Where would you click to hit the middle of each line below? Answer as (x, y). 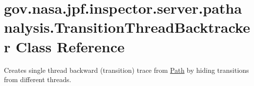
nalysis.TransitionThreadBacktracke (127, 27)
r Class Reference (64, 46)
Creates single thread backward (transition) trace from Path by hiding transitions (127, 70)
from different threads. (38, 79)
